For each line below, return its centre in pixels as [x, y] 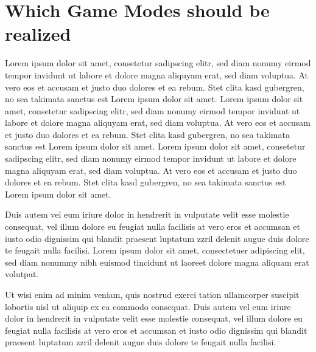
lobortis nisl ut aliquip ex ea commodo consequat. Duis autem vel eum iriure [148, 306]
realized [38, 34]
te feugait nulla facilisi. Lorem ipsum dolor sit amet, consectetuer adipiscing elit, [155, 250]
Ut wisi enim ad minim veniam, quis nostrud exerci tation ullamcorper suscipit [152, 294]
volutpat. [22, 274]
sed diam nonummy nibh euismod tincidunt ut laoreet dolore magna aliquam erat [157, 262]
